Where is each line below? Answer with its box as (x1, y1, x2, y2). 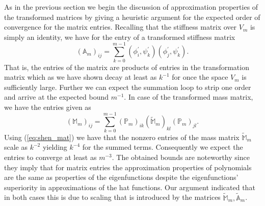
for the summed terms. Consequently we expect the (82, 142, 243, 152)
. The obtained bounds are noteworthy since (112, 152, 250, 162)
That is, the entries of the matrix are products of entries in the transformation (4, 61, 249, 72)
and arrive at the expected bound (4, 91, 109, 102)
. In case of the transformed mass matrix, (124, 91, 253, 102)
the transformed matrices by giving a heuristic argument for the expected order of (4, 11, 260, 22)
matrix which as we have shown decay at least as (4, 72, 157, 82)
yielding (42, 142, 67, 152)
